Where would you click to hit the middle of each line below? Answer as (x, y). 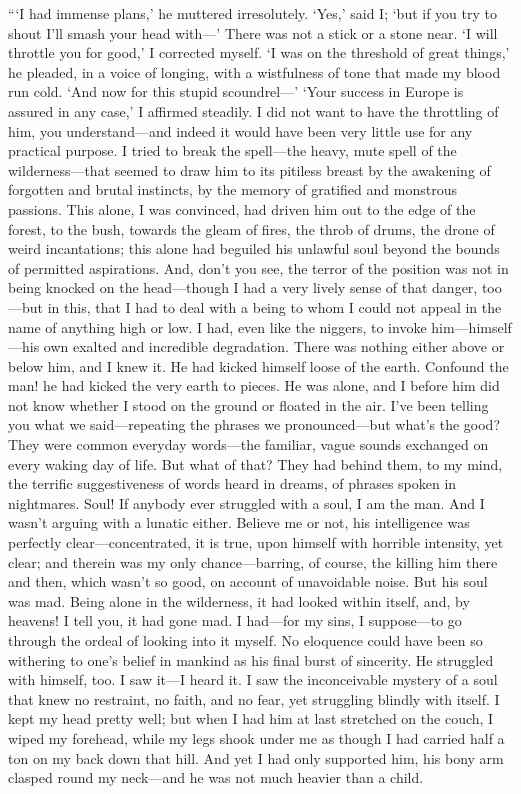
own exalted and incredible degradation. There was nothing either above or (274, 346)
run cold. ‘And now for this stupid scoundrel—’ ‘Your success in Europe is (236, 91)
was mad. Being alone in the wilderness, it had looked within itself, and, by (239, 600)
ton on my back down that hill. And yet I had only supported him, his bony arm (256, 757)
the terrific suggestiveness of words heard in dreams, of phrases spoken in (232, 483)
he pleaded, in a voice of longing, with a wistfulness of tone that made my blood (254, 71)
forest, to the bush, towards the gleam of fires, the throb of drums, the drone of (251, 228)
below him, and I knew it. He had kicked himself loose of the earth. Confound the (258, 365)
